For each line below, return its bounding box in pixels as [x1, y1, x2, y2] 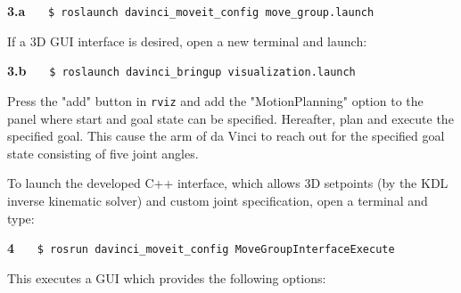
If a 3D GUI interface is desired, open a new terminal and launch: [7, 31, 367, 50]
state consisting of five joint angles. [7, 143, 199, 162]
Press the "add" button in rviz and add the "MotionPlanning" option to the [7, 91, 424, 110]
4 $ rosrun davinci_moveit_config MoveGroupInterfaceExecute [7, 239, 395, 257]
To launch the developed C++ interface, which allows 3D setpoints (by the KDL [7, 174, 449, 192]
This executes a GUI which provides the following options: [7, 268, 326, 287]
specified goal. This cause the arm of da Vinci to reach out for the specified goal [7, 126, 445, 145]
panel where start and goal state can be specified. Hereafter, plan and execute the [7, 109, 454, 127]
